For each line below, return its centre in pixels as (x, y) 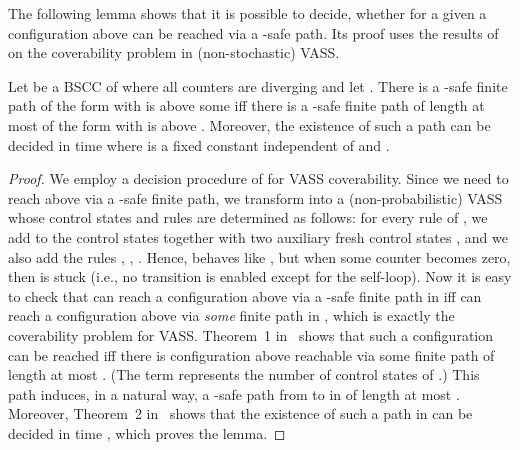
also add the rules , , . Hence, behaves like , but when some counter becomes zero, (259, 256)
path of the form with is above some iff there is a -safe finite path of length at (246, 105)
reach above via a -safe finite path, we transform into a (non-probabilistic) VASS (255, 197)
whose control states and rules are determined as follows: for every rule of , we (248, 217)
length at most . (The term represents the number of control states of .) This (244, 374)
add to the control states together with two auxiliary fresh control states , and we (258, 236)
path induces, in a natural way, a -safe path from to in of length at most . (234, 393)
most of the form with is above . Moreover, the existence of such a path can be (249, 124)
